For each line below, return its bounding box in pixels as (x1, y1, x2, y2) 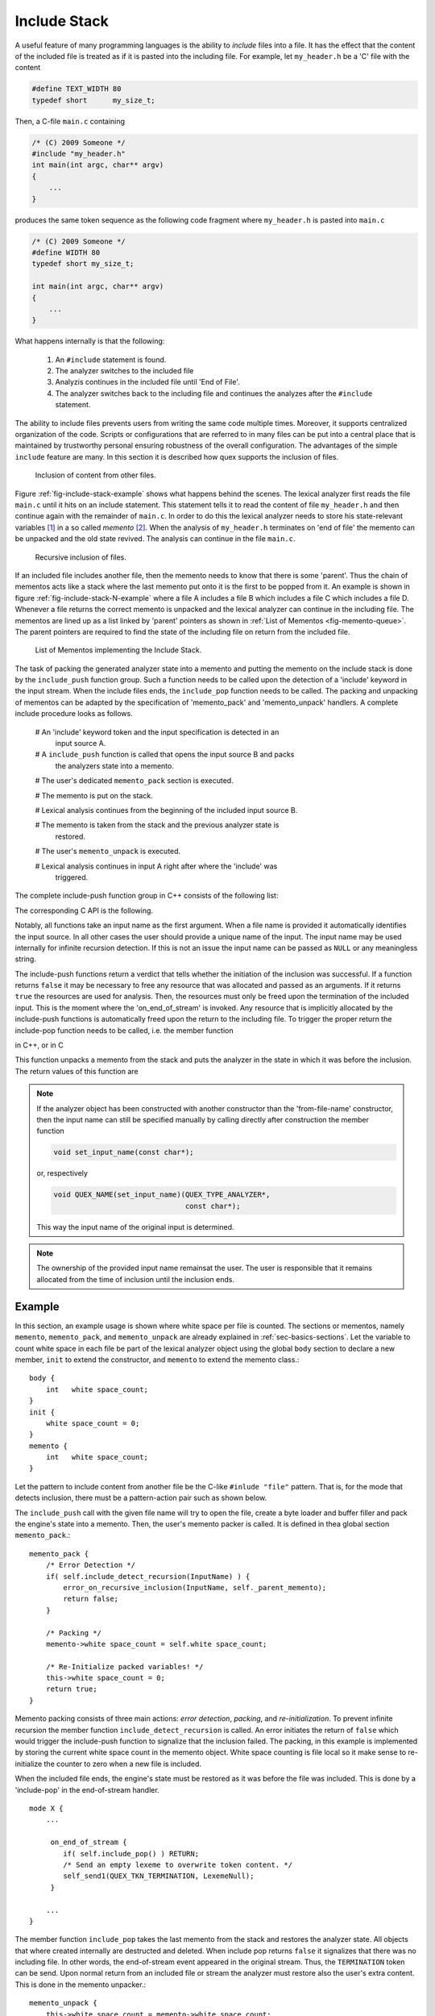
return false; (63, 1594, 119, 1604)
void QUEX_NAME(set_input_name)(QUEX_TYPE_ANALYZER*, (53, 1190, 271, 1199)
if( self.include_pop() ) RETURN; (63, 1849, 200, 1858)
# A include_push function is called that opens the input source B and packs (35, 750, 295, 760)
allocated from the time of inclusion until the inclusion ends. (36, 1274, 235, 1284)
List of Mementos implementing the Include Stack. (35, 645, 202, 655)
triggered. (55, 872, 89, 882)
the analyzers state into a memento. (55, 760, 175, 770)
